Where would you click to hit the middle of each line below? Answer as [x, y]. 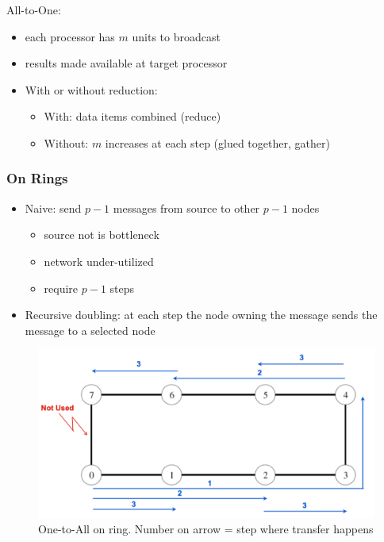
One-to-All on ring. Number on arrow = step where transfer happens [206, 528]
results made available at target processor [126, 63]
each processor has [70, 36]
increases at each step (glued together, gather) [217, 142]
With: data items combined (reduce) [132, 116]
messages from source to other [186, 208]
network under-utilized [99, 261]
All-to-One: [34, 10]
